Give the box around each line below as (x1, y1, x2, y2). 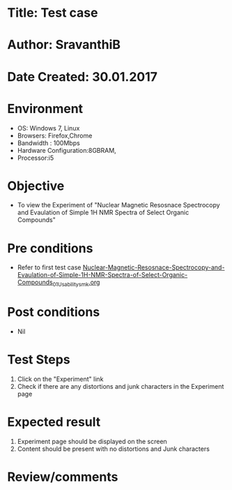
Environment (7, 101, 84, 117)
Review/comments (7, 469, 118, 485)
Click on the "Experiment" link (17, 375, 104, 383)
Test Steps (7, 352, 71, 368)
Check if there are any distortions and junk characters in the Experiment (17, 383, 224, 391)
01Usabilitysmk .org (52, 278, 100, 288)
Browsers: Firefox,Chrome (17, 131, 93, 140)
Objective (7, 178, 65, 193)
